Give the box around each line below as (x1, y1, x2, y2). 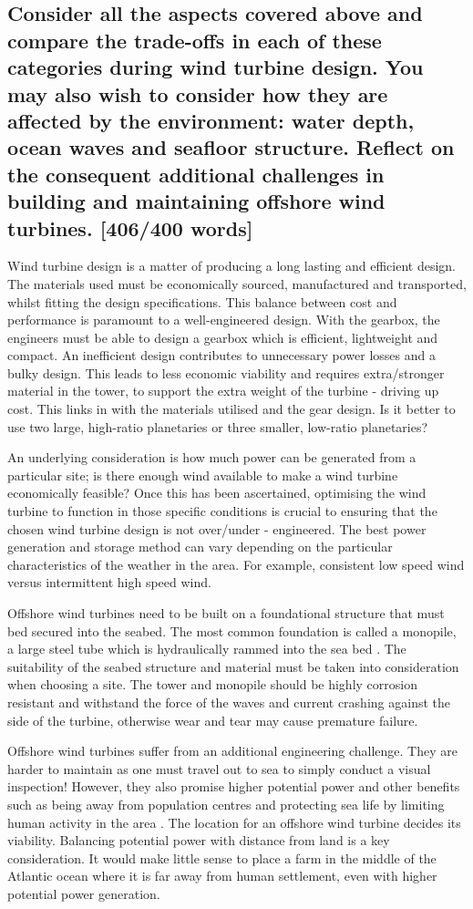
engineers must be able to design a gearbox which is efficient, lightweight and (7, 327, 438, 346)
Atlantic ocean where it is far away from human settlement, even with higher (7, 866, 437, 885)
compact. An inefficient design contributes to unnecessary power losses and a (7, 346, 436, 365)
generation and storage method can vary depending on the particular (7, 537, 393, 556)
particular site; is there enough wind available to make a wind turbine (7, 465, 398, 484)
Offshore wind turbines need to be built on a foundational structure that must (7, 604, 445, 623)
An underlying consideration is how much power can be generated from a (7, 448, 416, 467)
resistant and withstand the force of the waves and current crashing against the (7, 692, 450, 711)
